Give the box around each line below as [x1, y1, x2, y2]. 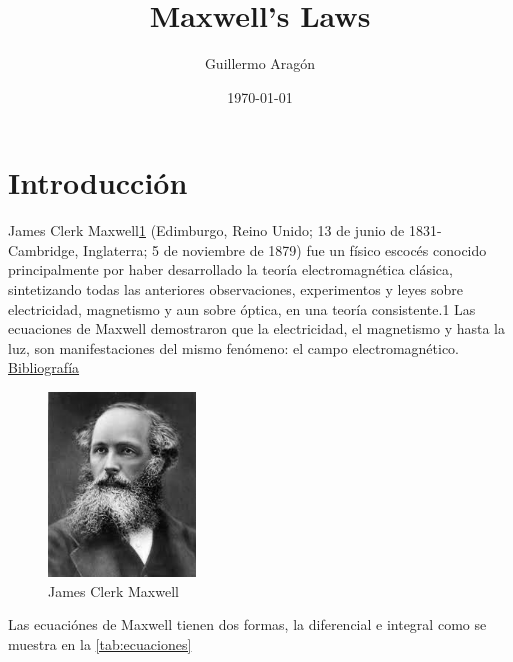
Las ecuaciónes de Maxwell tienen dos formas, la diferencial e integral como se [8, 614, 487, 635]
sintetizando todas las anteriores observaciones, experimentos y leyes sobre [8, 279, 464, 300]
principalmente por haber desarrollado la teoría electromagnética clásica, [8, 259, 453, 280]
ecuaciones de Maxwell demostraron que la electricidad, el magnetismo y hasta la [8, 318, 505, 339]
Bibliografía [8, 357, 80, 378]
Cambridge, [8, 239, 79, 260]
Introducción [8, 162, 188, 203]
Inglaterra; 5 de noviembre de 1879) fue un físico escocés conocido [83, 239, 487, 260]
